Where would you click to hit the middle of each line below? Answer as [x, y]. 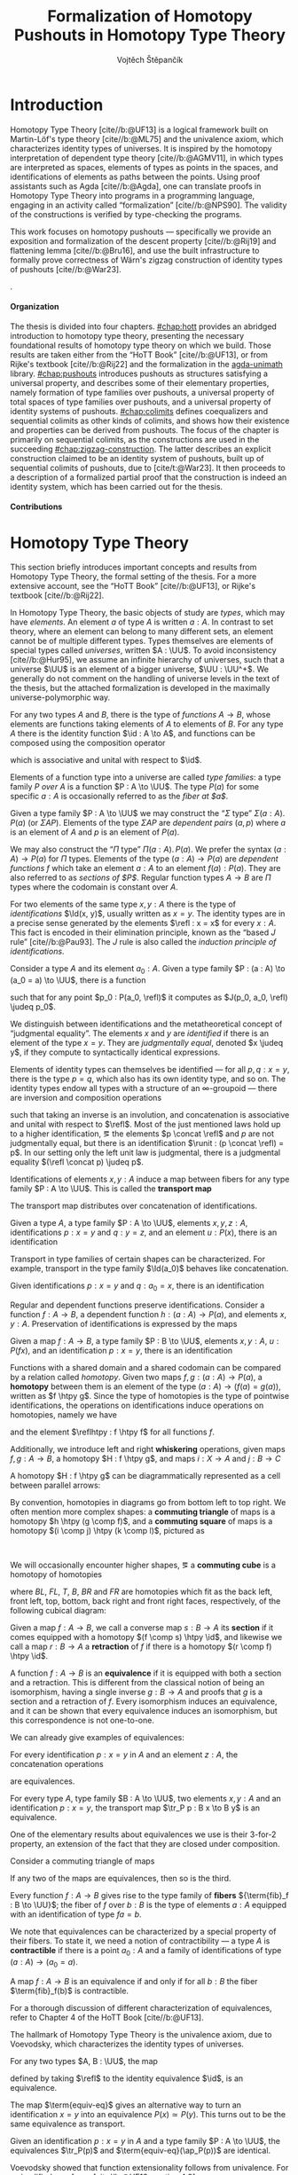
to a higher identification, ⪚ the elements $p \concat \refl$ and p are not [142, 1134]
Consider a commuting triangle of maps [82, 1861]
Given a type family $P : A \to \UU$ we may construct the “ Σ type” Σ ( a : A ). [148, 813]
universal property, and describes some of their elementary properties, [140, 382]
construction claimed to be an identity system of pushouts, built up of [137, 458]
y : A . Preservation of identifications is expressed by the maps [124, 1324]
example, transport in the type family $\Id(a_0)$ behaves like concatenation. [149, 1268]
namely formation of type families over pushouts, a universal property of [142, 392]
